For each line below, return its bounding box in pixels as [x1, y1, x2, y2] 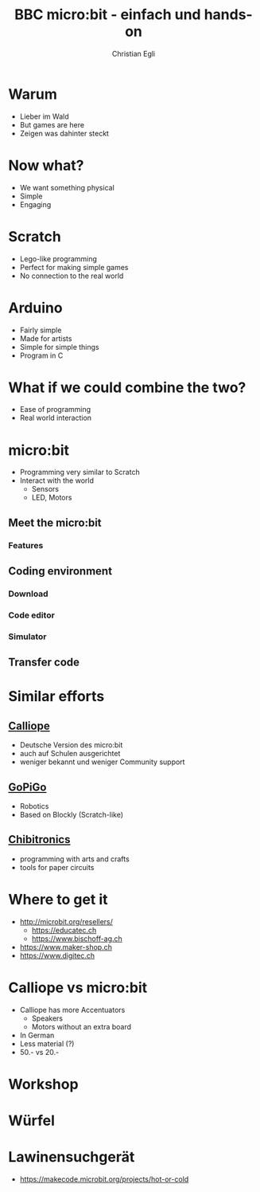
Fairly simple [19, 325, 62, 335]
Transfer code [8, 656, 80, 669]
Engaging [19, 199, 52, 209]
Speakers [31, 1014, 64, 1023]
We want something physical [19, 182, 115, 192]
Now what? [8, 156, 84, 174]
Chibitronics [8, 833, 71, 846]
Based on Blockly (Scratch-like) [19, 810, 124, 820]
